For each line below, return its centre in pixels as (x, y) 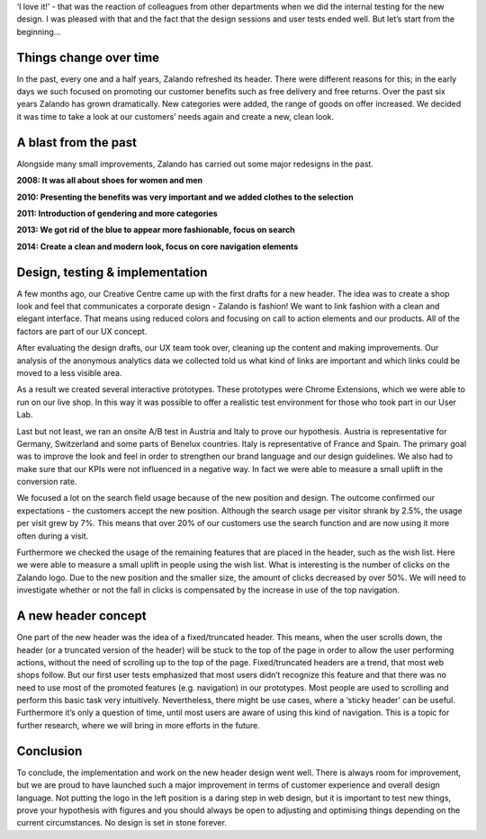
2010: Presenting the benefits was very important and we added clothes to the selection (185, 197)
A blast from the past (76, 143)
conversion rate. (47, 482)
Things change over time (88, 57)
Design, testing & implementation (112, 272)
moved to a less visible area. (69, 372)
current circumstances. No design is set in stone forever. (121, 823)
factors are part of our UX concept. (82, 331)
